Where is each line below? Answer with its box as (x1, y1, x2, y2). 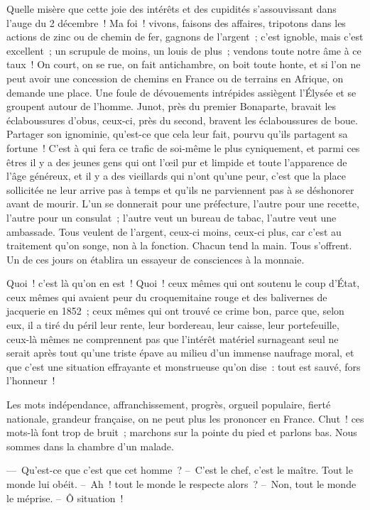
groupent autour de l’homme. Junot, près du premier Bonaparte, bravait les (6, 99, 337, 114)
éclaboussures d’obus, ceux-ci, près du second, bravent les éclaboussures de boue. (6, 112, 358, 127)
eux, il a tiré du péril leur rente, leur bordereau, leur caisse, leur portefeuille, (6, 318, 339, 332)
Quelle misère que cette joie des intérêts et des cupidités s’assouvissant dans (6, 1, 337, 16)
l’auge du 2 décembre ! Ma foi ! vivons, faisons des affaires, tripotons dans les (6, 15, 346, 30)
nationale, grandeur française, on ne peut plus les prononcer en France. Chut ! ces (6, 411, 364, 425)
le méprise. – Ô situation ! (6, 490, 124, 505)
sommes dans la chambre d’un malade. (6, 438, 174, 453)
